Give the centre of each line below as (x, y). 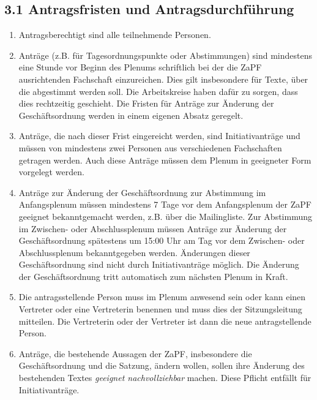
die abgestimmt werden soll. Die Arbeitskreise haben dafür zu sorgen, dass (158, 91)
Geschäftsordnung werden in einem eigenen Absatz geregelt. (131, 115)
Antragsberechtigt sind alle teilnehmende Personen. (115, 35)
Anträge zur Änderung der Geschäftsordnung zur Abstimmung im (142, 192)
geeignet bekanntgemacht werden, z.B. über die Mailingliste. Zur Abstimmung (165, 216)
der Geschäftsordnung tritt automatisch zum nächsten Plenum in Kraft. (153, 276)
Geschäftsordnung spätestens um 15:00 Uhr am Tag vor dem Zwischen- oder (162, 240)
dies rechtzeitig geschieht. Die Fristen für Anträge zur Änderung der (146, 103)
